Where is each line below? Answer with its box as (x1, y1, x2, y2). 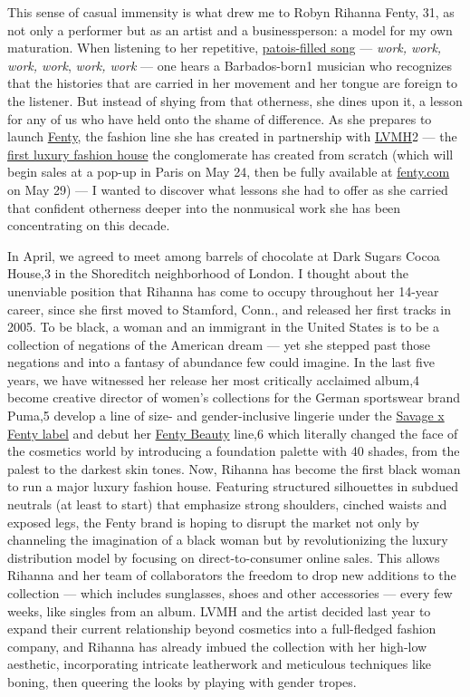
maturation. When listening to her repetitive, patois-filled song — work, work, (7, 38, 442, 57)
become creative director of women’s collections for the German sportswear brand (7, 388, 461, 407)
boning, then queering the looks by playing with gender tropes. (7, 672, 357, 691)
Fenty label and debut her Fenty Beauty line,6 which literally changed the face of (7, 423, 458, 442)
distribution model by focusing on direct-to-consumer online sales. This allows (7, 547, 440, 566)
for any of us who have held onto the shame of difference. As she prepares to (7, 109, 432, 128)
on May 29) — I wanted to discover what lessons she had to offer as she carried (7, 179, 448, 198)
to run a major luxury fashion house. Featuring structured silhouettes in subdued (7, 477, 458, 496)
